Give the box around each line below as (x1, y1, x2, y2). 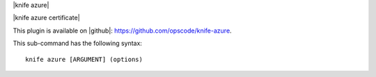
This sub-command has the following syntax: (13, 39, 143, 48)
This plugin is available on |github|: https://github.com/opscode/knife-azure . (13, 26, 233, 35)
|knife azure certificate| (13, 14, 80, 22)
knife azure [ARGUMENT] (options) (25, 55, 143, 63)
